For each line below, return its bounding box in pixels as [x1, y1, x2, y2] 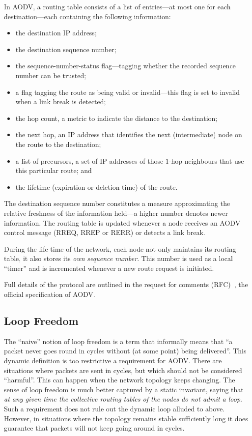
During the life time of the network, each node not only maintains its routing [4, 243, 236, 254]
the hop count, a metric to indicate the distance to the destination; [15, 113, 218, 123]
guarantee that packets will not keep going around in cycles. [4, 423, 185, 433]
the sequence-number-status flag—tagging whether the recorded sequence [15, 60, 236, 71]
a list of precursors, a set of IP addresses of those [15, 155, 164, 166]
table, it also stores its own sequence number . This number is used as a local [4, 253, 233, 263]
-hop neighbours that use [168, 155, 244, 166]
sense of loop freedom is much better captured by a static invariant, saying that [4, 384, 244, 394]
